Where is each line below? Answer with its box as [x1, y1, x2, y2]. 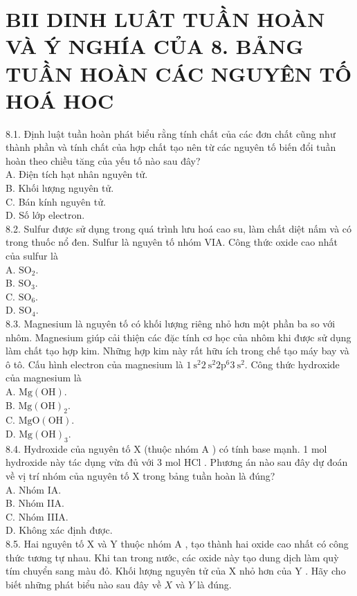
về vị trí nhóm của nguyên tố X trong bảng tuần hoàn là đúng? [6, 468, 275, 482]
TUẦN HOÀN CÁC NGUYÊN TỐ [6, 59, 352, 87]
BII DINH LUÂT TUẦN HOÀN [6, 5, 325, 33]
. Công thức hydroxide [244, 356, 340, 371]
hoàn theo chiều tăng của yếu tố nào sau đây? [6, 153, 201, 168]
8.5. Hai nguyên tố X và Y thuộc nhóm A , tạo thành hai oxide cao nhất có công [6, 536, 349, 550]
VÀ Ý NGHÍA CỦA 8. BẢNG [6, 32, 304, 60]
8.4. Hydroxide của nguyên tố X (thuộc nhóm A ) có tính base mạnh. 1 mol [6, 441, 327, 455]
